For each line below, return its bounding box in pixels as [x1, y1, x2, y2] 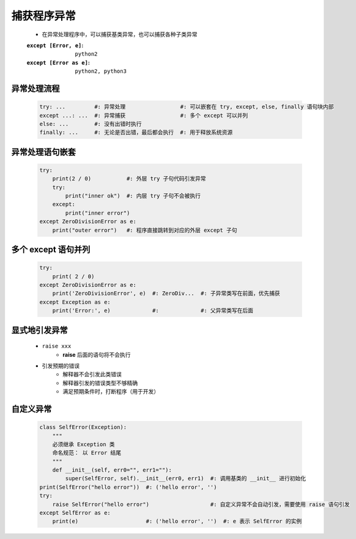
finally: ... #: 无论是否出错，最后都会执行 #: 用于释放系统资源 [39, 129, 233, 136]
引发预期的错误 [42, 362, 80, 370]
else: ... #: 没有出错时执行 [39, 120, 142, 127]
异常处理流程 [11, 83, 60, 94]
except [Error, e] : [26, 42, 84, 49]
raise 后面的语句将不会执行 [62, 351, 131, 358]
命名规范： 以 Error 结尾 [52, 450, 122, 456]
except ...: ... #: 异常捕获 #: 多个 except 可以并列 [39, 112, 248, 119]
